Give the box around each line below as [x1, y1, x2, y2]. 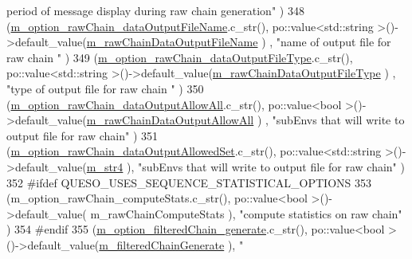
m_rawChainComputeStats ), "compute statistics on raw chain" [90, 205, 402, 222]
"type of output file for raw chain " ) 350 [6, 80, 204, 96]
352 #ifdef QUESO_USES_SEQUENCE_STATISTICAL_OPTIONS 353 [6, 174, 371, 190]
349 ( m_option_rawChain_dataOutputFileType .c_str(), [73, 49, 353, 65]
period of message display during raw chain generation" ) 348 [6, 2, 304, 18]
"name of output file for [276, 33, 391, 50]
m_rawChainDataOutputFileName [86, 33, 258, 50]
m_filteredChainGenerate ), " [99, 236, 244, 253]
